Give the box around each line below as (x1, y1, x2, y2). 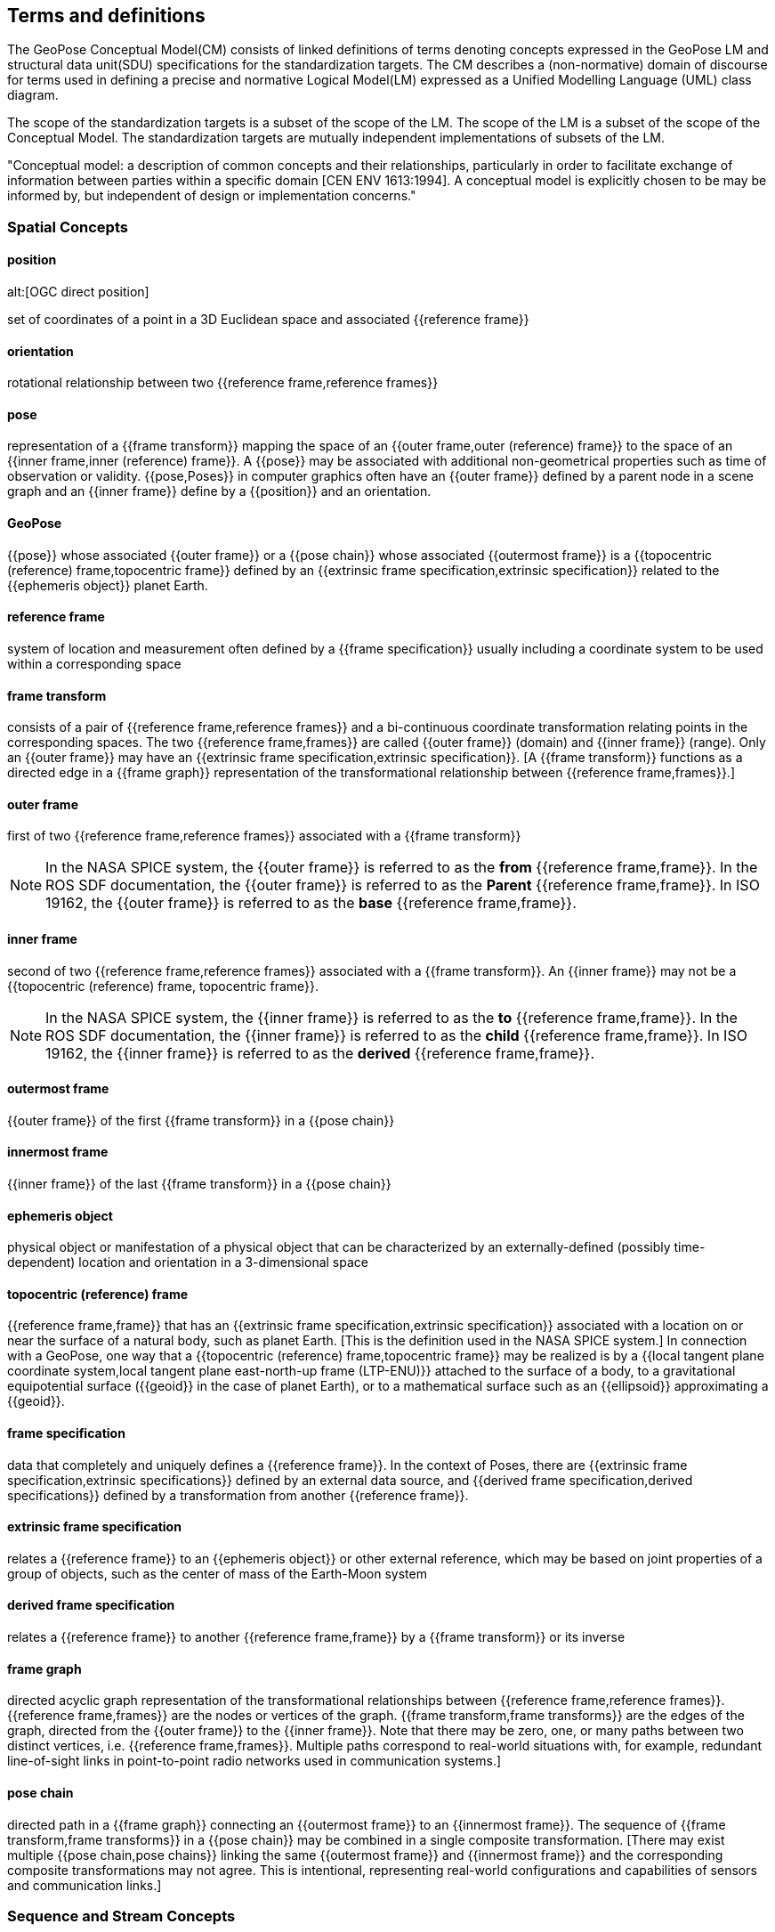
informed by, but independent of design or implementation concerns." (7, 188, 416, 204)
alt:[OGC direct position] (7, 284, 149, 300)
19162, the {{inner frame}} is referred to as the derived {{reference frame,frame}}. (45, 1043, 595, 1062)
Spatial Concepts (7, 217, 128, 236)
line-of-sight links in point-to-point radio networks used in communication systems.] (7, 1753, 502, 1769)
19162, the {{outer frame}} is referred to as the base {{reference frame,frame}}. (45, 894, 577, 913)
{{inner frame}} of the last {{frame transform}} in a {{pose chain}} (7, 1175, 392, 1191)
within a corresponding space (7, 655, 182, 671)
